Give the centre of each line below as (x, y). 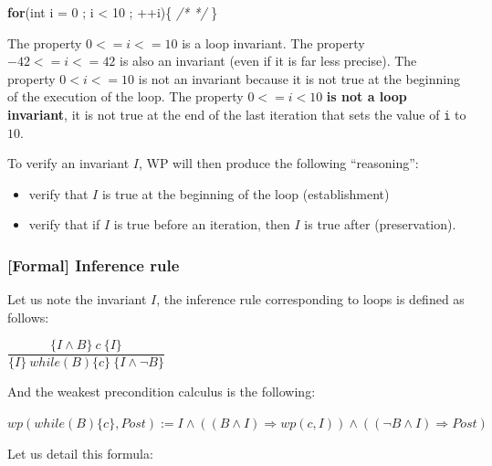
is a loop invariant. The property (273, 42)
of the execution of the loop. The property (126, 96)
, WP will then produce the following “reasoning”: (278, 163)
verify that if (64, 224)
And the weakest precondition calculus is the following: (162, 392)
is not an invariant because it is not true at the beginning (299, 78)
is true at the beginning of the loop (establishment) (246, 193)
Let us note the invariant (77, 299)
